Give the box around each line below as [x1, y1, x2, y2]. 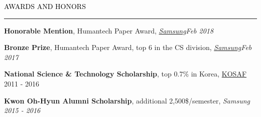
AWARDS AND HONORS [4, 1, 86, 11]
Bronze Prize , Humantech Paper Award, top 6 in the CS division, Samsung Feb [4, 42, 252, 52]
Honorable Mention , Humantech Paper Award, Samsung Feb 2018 [4, 25, 214, 35]
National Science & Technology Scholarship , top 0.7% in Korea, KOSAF [4, 68, 247, 79]
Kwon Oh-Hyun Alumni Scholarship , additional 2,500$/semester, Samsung [4, 95, 250, 105]
